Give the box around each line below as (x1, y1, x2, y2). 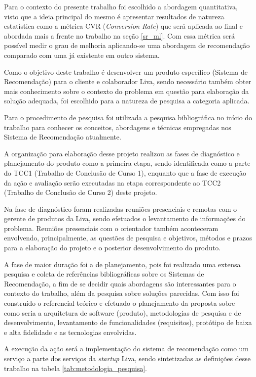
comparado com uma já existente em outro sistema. (4, 49, 160, 60)
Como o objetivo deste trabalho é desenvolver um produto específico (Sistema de (4, 66, 248, 77)
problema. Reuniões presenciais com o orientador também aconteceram (4, 223, 219, 233)
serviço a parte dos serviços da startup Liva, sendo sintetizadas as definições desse (4, 353, 251, 363)
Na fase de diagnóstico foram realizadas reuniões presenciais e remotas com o (4, 203, 237, 214)
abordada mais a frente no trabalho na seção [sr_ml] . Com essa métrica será (4, 30, 235, 41)
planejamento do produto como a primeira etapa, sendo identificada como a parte (4, 158, 251, 168)
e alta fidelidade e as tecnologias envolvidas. (4, 327, 137, 337)
